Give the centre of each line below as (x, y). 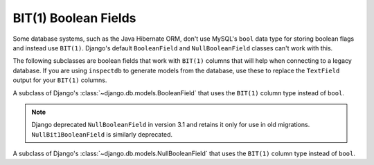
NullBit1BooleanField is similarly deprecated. (102, 134)
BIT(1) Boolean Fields (74, 18)
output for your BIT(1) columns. (60, 80)
